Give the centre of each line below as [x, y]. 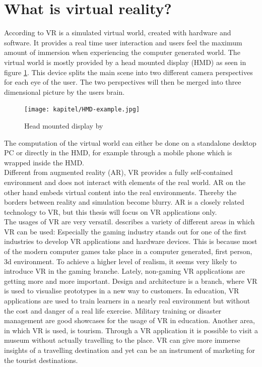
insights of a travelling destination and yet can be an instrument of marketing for [129, 350]
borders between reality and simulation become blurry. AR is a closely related [124, 202]
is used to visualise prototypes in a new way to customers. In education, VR [122, 291]
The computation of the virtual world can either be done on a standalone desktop [130, 142]
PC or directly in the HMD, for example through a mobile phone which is [118, 152]
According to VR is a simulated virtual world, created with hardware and [118, 33]
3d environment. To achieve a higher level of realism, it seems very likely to [120, 261]
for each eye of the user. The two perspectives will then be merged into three [123, 82]
